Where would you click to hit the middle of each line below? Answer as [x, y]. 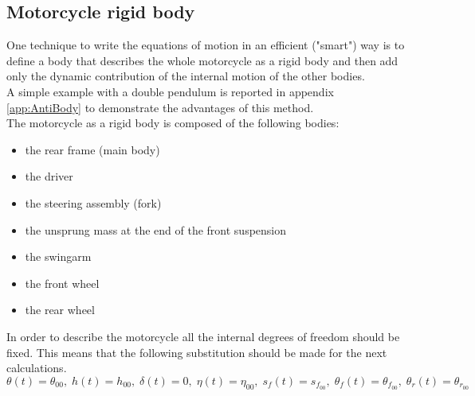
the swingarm [58, 256]
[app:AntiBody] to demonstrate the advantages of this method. [160, 107]
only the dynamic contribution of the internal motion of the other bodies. [186, 76]
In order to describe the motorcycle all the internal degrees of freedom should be [203, 336]
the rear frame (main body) [92, 149]
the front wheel [62, 283]
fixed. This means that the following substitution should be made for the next [197, 352]
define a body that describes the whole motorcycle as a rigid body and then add [202, 60]
